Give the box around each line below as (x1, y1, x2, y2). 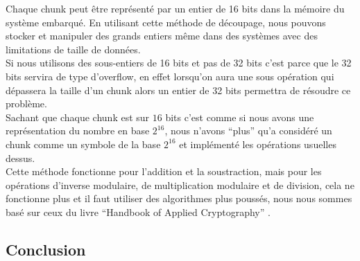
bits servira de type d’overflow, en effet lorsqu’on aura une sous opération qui (6, 69, 334, 83)
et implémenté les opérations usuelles (179, 136, 336, 151)
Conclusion (6, 238, 86, 260)
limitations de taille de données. (6, 42, 141, 56)
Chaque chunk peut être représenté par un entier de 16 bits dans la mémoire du (6, 1, 345, 15)
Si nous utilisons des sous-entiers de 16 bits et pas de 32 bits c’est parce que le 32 (6, 55, 352, 70)
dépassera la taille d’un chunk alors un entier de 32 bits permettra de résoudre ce (6, 82, 351, 97)
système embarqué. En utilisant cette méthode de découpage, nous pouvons (6, 15, 326, 29)
